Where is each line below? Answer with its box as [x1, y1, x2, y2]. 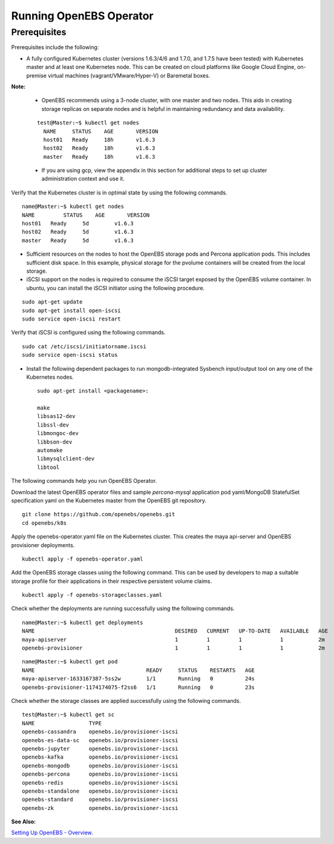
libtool [37, 464, 60, 471]
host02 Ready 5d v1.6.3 [22, 228, 134, 236]
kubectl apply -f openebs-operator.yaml [22, 555, 143, 562]
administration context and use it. [41, 175, 125, 182]
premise [26, 71, 47, 79]
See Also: [11, 818, 36, 825]
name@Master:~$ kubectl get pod [22, 658, 118, 665]
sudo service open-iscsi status [22, 351, 118, 359]
